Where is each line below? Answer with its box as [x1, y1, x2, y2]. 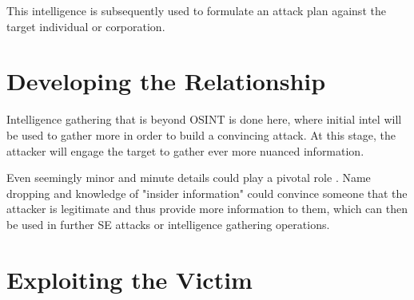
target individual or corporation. [6, 18, 165, 34]
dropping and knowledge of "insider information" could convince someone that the [6, 184, 408, 201]
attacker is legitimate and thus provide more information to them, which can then [6, 200, 408, 217]
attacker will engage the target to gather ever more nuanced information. [6, 142, 364, 159]
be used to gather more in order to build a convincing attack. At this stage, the [6, 126, 396, 143]
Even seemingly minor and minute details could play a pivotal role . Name [6, 169, 371, 186]
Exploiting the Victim [6, 262, 253, 295]
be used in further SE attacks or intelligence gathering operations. [6, 215, 330, 232]
